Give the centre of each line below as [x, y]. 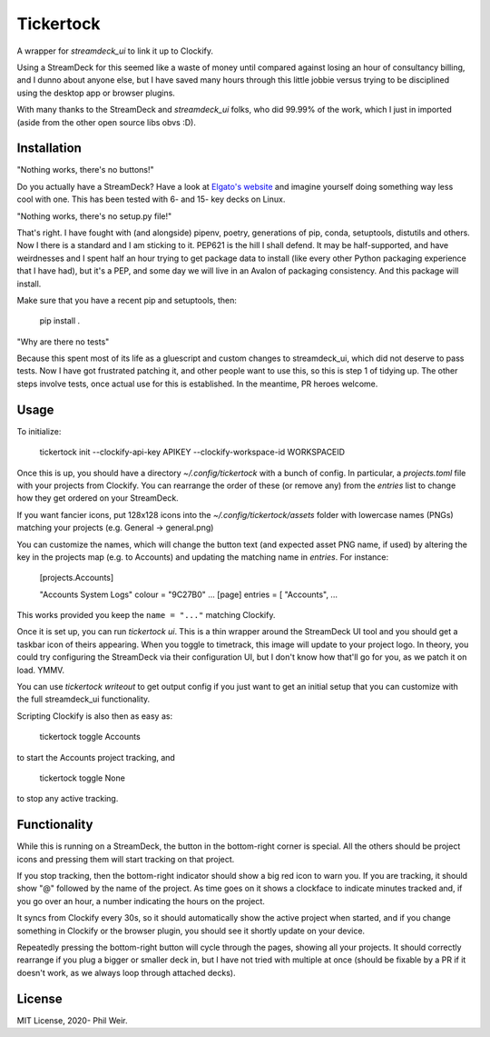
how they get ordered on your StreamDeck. [98, 498]
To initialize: [39, 431]
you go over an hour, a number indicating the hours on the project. [141, 901]
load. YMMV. [41, 670]
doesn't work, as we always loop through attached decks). [126, 972]
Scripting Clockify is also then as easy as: [94, 716]
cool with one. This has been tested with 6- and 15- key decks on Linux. [151, 199]
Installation [49, 149]
